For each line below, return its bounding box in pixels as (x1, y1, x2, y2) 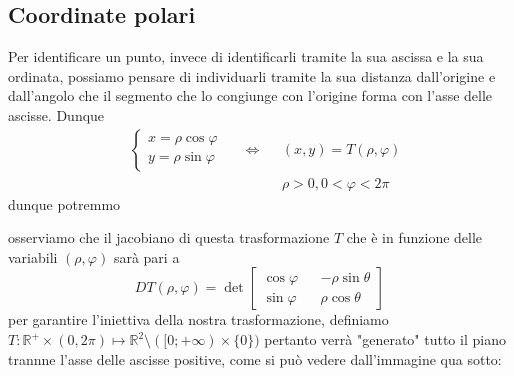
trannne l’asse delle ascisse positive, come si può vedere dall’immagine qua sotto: (8, 348, 502, 369)
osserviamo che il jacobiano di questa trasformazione (8, 227, 330, 248)
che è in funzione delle (346, 227, 483, 248)
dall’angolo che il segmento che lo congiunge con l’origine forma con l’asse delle (8, 85, 493, 106)
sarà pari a (113, 246, 180, 267)
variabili (8, 246, 58, 267)
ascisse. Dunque (8, 104, 105, 125)
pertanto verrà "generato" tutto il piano (264, 329, 506, 350)
